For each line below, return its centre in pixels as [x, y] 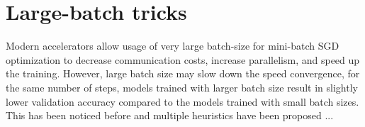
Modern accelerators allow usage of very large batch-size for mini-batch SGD [173, 46]
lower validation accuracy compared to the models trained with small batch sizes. [182, 101]
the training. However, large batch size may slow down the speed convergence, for [183, 73]
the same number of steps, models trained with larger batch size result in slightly [182, 87]
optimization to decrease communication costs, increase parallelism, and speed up [183, 59]
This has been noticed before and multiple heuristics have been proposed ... [170, 115]
